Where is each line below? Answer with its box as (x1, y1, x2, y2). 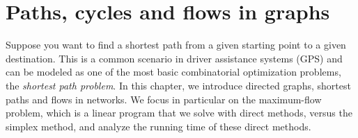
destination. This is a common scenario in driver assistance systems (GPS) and (6, 51, 343, 65)
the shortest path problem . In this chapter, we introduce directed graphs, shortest (6, 78, 351, 92)
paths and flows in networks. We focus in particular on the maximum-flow (6, 92, 322, 106)
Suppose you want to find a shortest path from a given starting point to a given (6, 37, 346, 52)
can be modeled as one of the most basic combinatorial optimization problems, (6, 64, 341, 79)
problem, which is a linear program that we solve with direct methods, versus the (6, 105, 352, 120)
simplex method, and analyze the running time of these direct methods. (6, 119, 311, 133)
